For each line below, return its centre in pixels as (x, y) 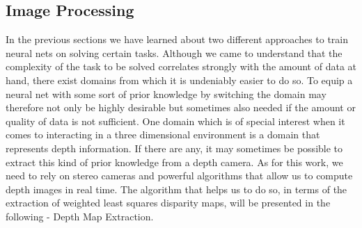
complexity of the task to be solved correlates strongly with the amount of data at (181, 66)
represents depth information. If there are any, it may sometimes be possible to (174, 148)
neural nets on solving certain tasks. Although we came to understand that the (174, 52)
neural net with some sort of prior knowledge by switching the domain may (166, 93)
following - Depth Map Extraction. (80, 216)
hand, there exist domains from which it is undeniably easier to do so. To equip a (179, 80)
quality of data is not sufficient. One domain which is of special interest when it (175, 121)
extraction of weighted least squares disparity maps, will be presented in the (168, 203)
